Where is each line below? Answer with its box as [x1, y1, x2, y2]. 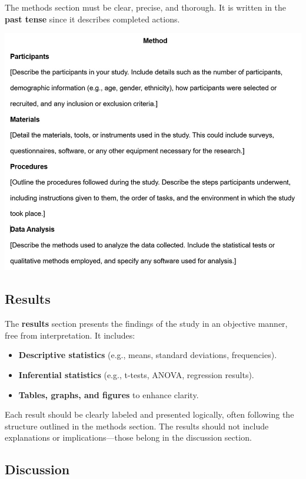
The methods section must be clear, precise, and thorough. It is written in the [5, 1, 287, 13]
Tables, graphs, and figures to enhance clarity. [18, 388, 199, 401]
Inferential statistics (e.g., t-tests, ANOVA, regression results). [18, 368, 254, 380]
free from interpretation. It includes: [5, 329, 135, 341]
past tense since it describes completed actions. [5, 12, 180, 25]
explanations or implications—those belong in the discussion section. [5, 431, 252, 444]
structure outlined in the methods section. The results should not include [5, 419, 269, 432]
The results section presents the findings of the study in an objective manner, [5, 317, 288, 330]
